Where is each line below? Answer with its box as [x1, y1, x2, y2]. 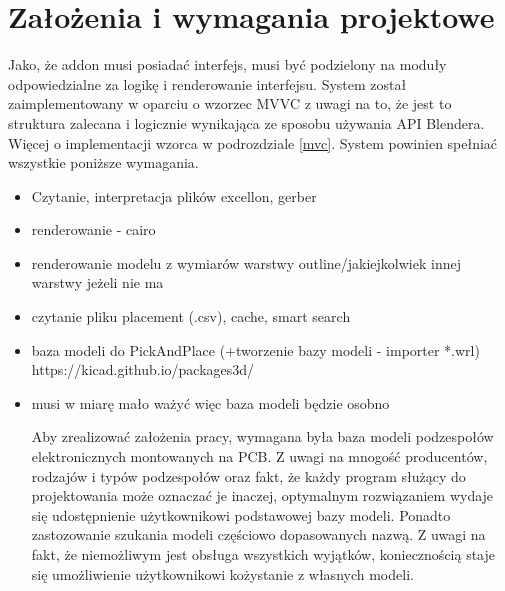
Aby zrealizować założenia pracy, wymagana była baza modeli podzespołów [31, 426, 494, 447]
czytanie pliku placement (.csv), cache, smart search [31, 306, 351, 327]
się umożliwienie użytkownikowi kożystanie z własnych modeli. [31, 563, 414, 584]
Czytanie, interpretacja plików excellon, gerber [31, 185, 317, 206]
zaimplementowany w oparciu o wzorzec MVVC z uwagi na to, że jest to [8, 93, 452, 114]
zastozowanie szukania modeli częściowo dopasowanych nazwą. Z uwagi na [31, 524, 486, 545]
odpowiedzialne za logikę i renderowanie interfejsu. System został [8, 73, 407, 94]
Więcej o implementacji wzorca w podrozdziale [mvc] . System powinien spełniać [8, 132, 498, 153]
